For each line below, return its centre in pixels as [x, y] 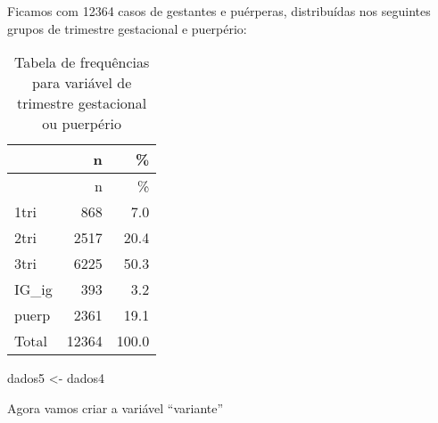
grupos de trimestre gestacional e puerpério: [127, 28]
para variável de [82, 83]
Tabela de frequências [82, 62]
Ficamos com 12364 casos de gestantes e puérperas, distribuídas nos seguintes [219, 11]
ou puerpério [82, 124]
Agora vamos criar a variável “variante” [116, 407]
